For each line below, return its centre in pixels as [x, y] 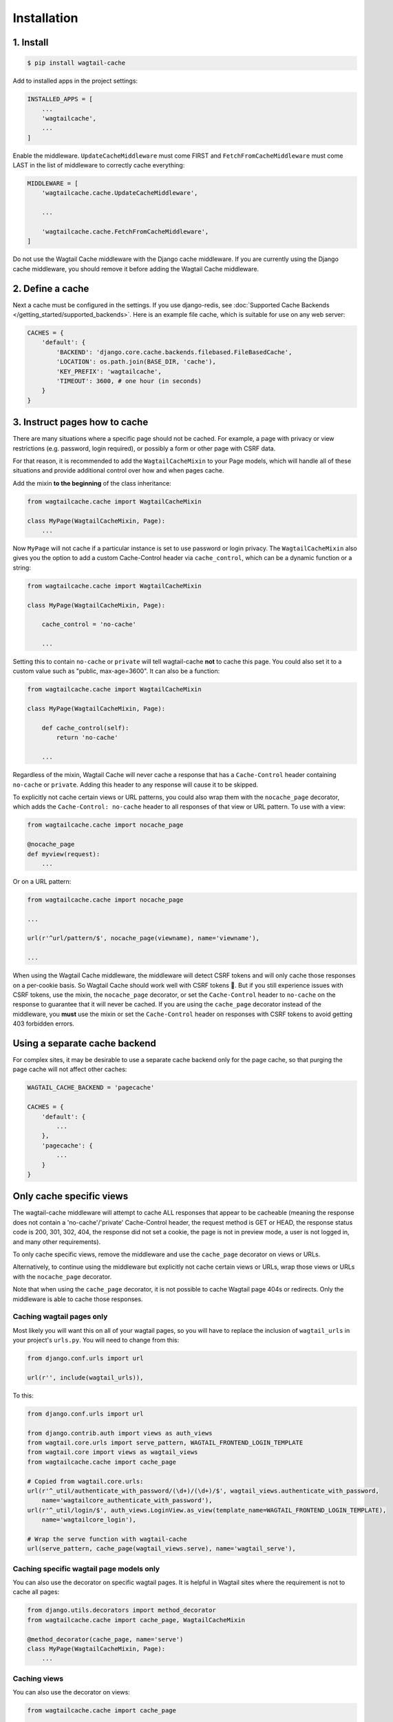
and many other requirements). [57, 1242]
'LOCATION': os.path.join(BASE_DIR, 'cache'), [136, 362]
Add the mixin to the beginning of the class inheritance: [92, 483]
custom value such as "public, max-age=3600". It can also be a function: [116, 671]
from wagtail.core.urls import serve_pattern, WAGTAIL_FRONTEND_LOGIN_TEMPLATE [165, 1443]
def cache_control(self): [85, 728]
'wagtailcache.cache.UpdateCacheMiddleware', [120, 193]
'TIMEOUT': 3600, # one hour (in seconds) [129, 381]
